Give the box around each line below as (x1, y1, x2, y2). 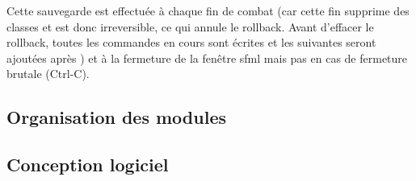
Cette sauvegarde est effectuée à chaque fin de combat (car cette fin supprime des (6, 2, 410, 19)
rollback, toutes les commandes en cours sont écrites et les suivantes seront (6, 34, 376, 51)
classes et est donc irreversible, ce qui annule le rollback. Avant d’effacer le (6, 18, 374, 35)
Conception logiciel (6, 152, 169, 177)
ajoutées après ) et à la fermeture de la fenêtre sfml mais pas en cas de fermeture (6, 49, 408, 66)
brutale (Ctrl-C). (6, 65, 90, 82)
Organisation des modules (6, 105, 226, 130)
